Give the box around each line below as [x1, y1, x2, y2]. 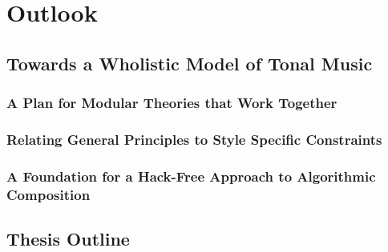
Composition [6, 184, 91, 204]
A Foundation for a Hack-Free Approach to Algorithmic [6, 166, 376, 186]
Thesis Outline [6, 226, 130, 250]
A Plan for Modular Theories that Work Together [6, 93, 337, 113]
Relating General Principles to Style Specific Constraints [6, 129, 382, 149]
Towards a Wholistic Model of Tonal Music [6, 50, 373, 75]
